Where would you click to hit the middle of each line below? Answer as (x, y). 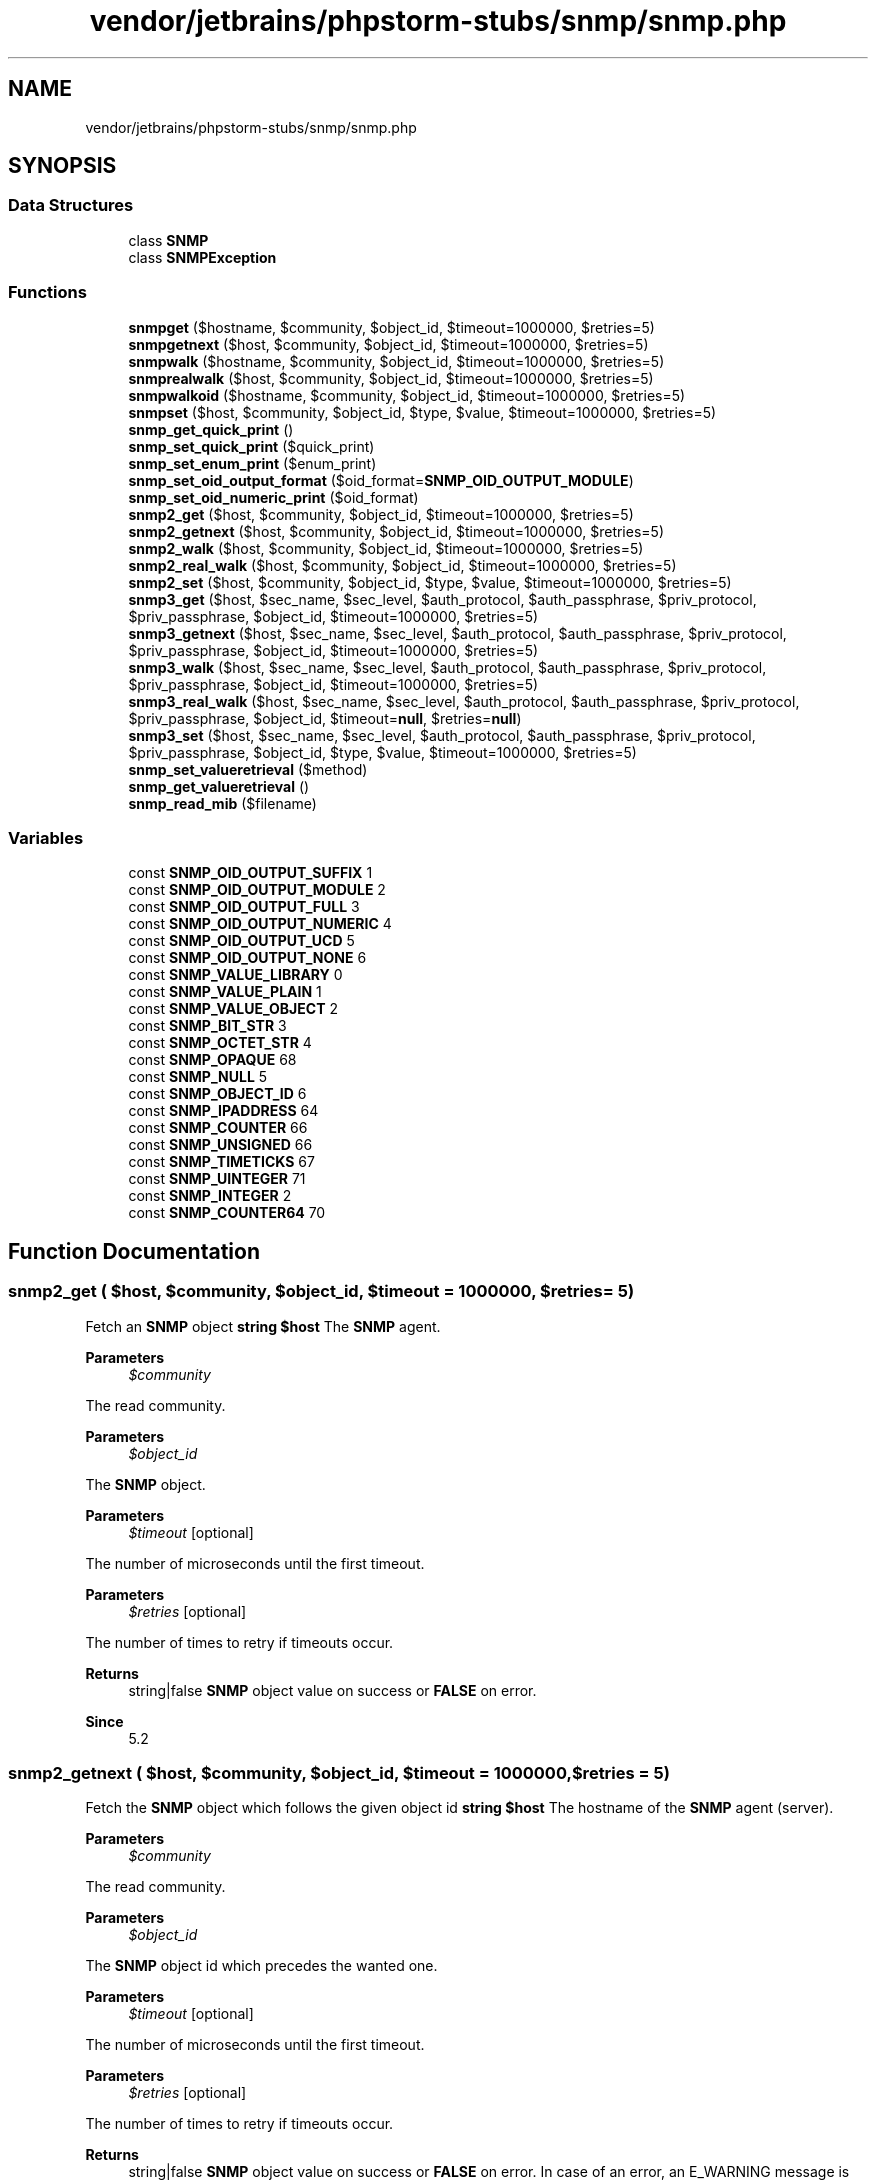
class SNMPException (202, 257)
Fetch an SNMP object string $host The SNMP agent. (263, 1326)
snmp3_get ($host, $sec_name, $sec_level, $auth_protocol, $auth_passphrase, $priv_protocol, (442, 599)
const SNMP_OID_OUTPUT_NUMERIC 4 (260, 924)
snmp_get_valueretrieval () (219, 786)
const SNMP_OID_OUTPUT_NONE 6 (247, 958)
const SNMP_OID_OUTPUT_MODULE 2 (257, 890)
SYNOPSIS (62, 166)
